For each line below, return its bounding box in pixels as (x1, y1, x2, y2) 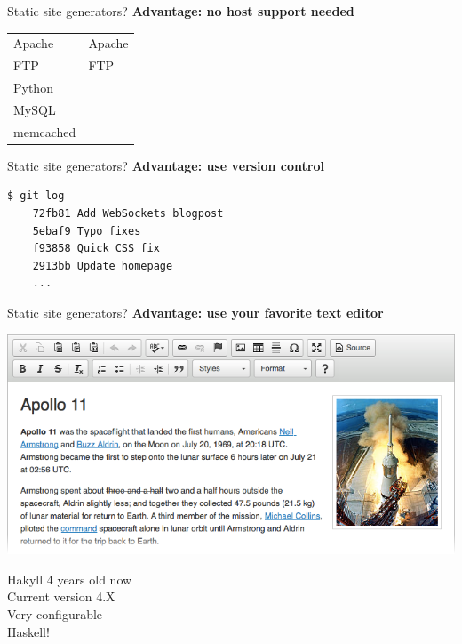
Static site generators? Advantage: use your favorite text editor (7, 302, 384, 321)
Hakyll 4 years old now (7, 569, 132, 588)
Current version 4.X (7, 587, 115, 606)
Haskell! (7, 622, 50, 640)
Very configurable (7, 605, 103, 624)
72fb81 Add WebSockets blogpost (32, 207, 224, 220)
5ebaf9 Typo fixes (32, 224, 141, 237)
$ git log (7, 189, 65, 203)
